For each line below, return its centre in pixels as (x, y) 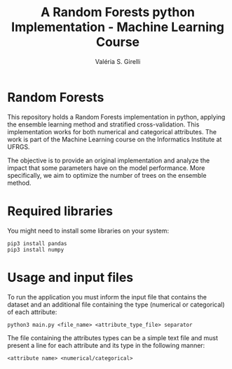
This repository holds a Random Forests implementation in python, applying (116, 117)
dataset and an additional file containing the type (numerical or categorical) (116, 304)
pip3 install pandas (37, 243)
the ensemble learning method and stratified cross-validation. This (103, 124)
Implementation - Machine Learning (118, 27)
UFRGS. (19, 147)
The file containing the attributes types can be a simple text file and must (113, 337)
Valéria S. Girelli (118, 61)
